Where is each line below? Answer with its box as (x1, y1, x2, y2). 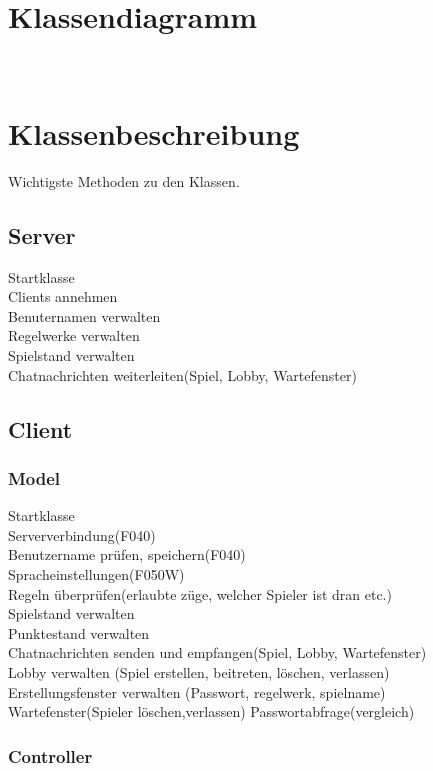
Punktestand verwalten (8, 622, 150, 643)
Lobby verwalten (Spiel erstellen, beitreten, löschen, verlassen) (8, 661, 390, 682)
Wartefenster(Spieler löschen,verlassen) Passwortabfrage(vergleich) (8, 701, 415, 722)
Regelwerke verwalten (8, 325, 140, 346)
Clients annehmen (8, 286, 118, 307)
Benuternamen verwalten (8, 305, 161, 326)
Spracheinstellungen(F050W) (8, 563, 185, 584)
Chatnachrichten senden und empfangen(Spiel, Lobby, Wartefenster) (8, 642, 427, 663)
